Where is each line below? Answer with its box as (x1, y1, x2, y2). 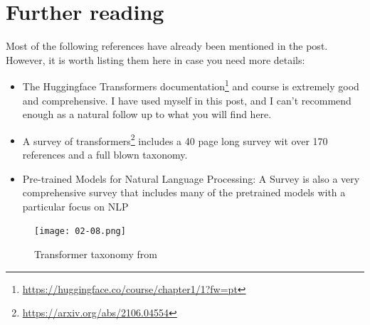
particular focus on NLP (22, 198, 129, 213)
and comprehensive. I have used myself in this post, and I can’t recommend (22, 92, 351, 107)
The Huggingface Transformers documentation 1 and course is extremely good (22, 77, 359, 93)
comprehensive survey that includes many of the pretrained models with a (22, 185, 346, 200)
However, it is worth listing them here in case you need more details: (6, 52, 305, 67)
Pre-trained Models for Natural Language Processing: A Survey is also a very (22, 171, 360, 186)
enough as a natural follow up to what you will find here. (22, 107, 272, 122)
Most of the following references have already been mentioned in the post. (6, 38, 328, 53)
